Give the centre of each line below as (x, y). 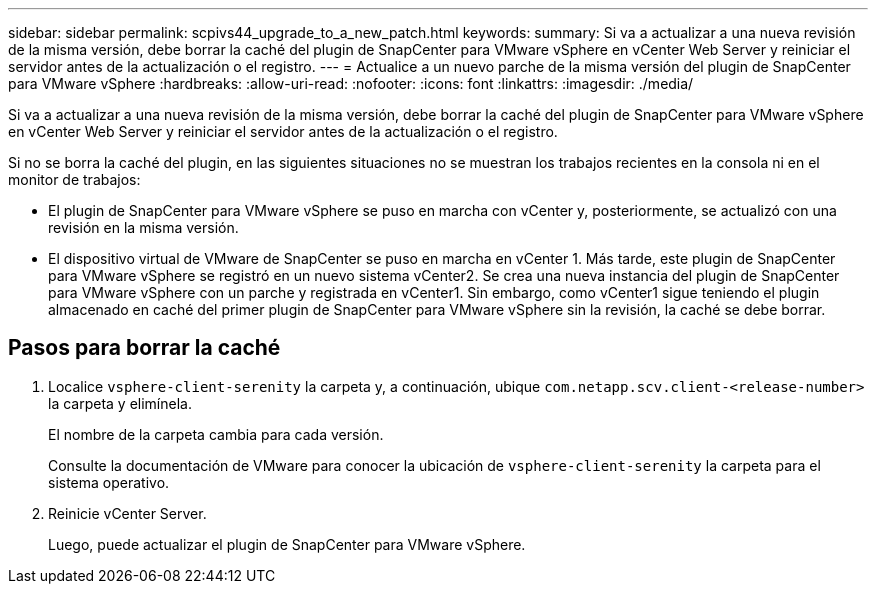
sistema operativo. (109, 482)
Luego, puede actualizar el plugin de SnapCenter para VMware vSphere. (287, 544)
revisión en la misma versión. (143, 227)
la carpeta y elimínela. (120, 403)
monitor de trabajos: (74, 179)
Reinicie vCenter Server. (127, 513)
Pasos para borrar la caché (144, 348)
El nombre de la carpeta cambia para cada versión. (216, 434)
